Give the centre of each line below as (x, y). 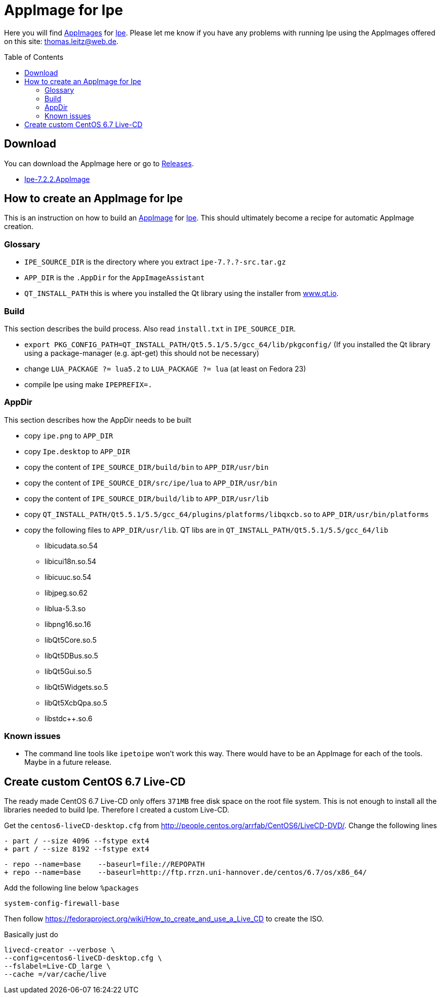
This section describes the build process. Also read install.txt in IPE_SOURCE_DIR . (150, 328)
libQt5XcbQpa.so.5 (76, 703)
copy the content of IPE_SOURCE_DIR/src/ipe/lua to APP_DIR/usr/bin (151, 483)
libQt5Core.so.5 (71, 640)
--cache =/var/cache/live (55, 974)
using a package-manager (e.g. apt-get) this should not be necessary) (142, 353)
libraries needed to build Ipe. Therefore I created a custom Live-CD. (117, 810)
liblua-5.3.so (65, 608)
